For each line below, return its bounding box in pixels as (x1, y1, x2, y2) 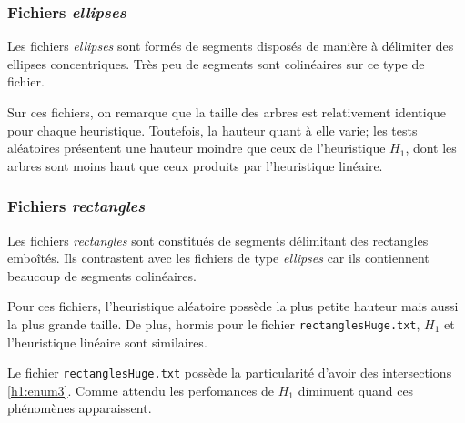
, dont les (405, 138, 457, 157)
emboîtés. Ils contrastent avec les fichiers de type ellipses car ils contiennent (7, 248, 430, 267)
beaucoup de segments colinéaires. (7, 266, 197, 285)
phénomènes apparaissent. (7, 398, 152, 418)
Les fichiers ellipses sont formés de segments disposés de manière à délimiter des (7, 36, 454, 55)
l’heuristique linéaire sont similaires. (7, 332, 207, 351)
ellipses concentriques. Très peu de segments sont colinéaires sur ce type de (7, 54, 425, 73)
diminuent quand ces (298, 380, 414, 399)
